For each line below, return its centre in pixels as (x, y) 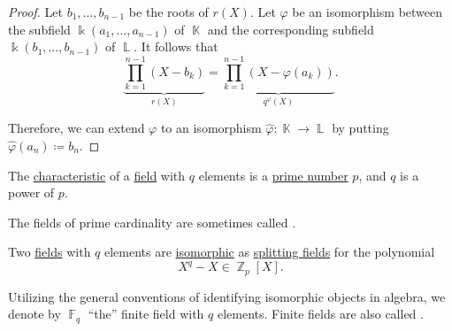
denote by (34, 314)
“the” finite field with (146, 314)
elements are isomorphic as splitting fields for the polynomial (270, 252)
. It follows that (176, 46)
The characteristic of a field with (97, 175)
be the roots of (169, 12)
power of (31, 192)
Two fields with (50, 252)
